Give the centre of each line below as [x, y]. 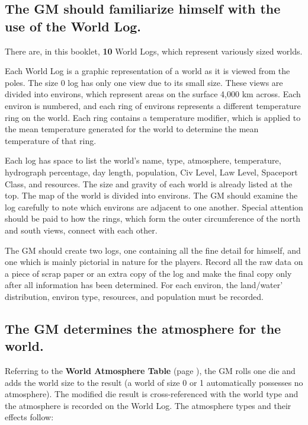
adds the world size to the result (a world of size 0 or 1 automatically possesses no [154, 382]
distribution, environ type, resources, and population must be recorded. [134, 296]
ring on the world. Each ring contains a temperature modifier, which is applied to [153, 117]
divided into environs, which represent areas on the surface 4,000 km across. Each [153, 94]
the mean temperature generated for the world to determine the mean [132, 129]
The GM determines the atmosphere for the [143, 328]
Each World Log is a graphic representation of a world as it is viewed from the [147, 71]
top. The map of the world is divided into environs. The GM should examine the [151, 195]
